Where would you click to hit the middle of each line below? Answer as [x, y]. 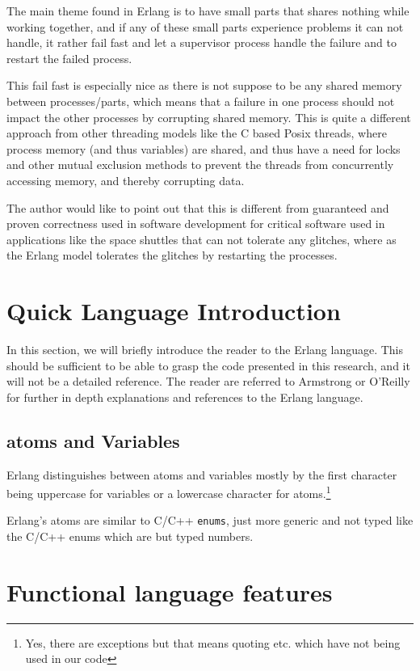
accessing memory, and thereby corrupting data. [126, 180]
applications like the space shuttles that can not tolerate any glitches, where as [202, 239]
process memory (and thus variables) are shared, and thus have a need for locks [204, 148]
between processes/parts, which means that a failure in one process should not [201, 101]
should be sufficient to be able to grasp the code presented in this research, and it [208, 365]
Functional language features [170, 591]
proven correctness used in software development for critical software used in [196, 224]
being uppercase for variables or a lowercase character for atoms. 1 [169, 492]
